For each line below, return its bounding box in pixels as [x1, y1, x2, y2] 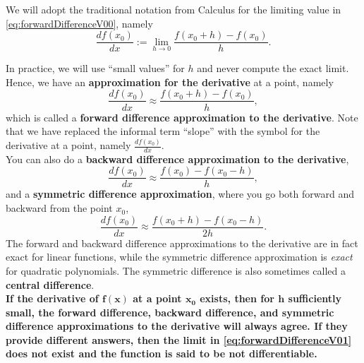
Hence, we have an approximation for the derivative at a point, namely [6, 74, 334, 89]
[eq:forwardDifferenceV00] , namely [6, 16, 153, 30]
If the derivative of [6, 291, 99, 306]
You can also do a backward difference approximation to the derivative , [6, 151, 349, 166]
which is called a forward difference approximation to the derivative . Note [6, 109, 358, 124]
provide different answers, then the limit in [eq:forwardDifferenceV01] [6, 332, 352, 347]
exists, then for [200, 291, 274, 306]
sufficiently [288, 291, 341, 306]
